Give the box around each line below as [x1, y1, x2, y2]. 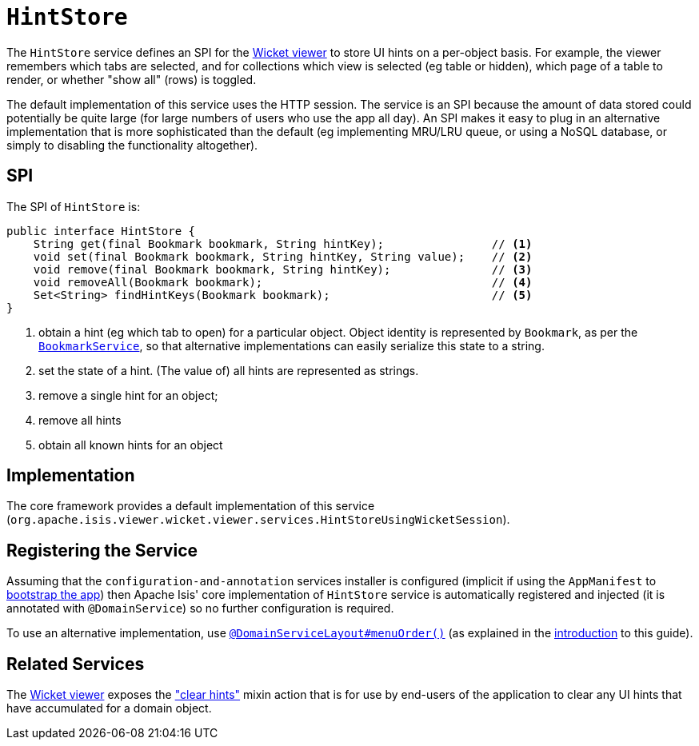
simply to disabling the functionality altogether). [6, 138, 258, 152]
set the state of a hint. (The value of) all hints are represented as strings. [38, 363, 419, 377]
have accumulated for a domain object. [6, 701, 212, 716]
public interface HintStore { [6, 224, 196, 237]
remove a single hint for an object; [38, 388, 218, 402]
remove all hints [38, 413, 122, 427]
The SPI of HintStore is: [6, 199, 141, 213]
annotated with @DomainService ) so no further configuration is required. [6, 601, 394, 616]
